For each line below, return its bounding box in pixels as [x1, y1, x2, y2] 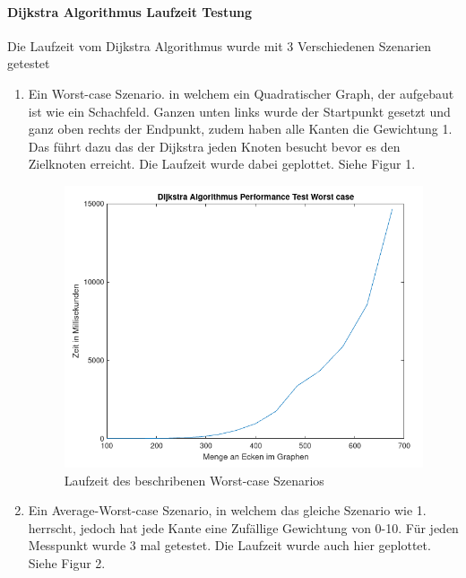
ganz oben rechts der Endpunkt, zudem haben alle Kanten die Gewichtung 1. [28, 119, 453, 138]
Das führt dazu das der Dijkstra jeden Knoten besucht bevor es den [28, 136, 401, 155]
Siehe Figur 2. [28, 553, 106, 572]
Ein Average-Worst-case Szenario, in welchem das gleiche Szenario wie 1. [28, 501, 427, 520]
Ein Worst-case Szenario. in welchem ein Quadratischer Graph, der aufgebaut [28, 83, 454, 102]
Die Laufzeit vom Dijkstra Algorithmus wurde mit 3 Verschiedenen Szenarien [7, 36, 432, 55]
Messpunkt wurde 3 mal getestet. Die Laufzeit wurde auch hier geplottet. [28, 536, 431, 555]
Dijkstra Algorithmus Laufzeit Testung [7, 2, 253, 21]
